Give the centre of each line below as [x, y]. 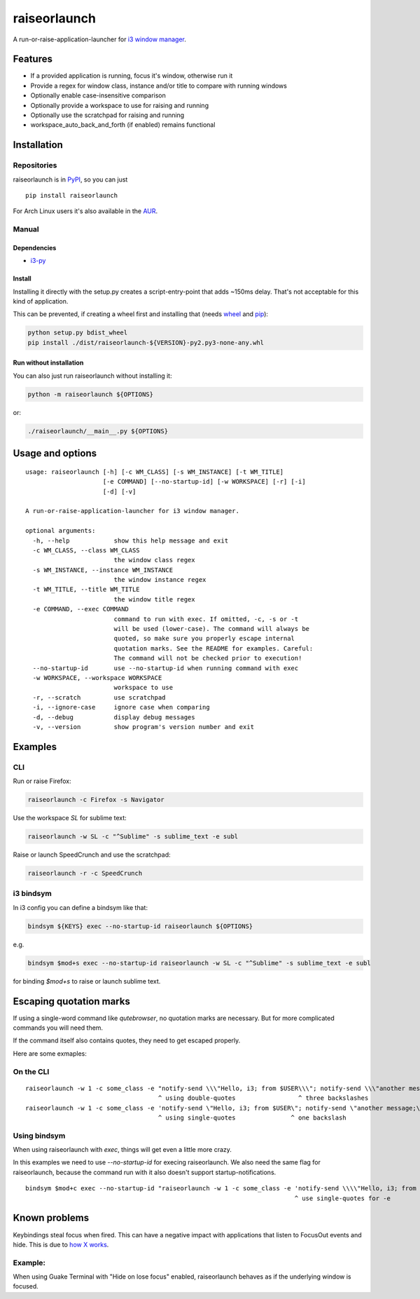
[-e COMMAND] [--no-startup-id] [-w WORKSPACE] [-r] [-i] [204, 482]
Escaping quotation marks [72, 1001]
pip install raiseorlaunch [72, 195]
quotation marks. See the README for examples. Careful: [213, 648]
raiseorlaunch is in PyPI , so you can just [70, 179]
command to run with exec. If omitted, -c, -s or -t [206, 619]
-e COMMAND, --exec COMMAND [81, 609]
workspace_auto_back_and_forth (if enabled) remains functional [123, 125]
